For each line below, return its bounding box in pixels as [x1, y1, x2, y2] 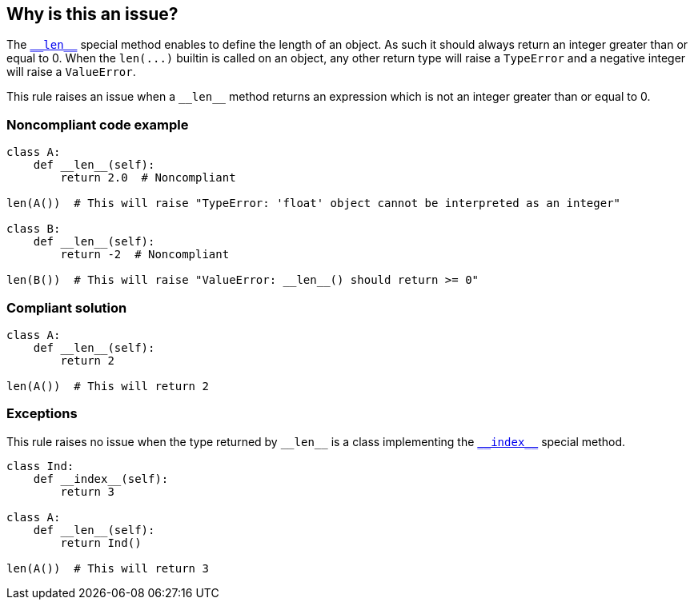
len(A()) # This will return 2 [6, 379, 209, 393]
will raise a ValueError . [6, 65, 136, 79]
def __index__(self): [33, 472, 169, 485]
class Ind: [6, 459, 74, 472]
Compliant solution [6, 299, 127, 316]
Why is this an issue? [6, 4, 179, 24]
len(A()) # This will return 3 [6, 561, 209, 575]
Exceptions [6, 405, 78, 422]
